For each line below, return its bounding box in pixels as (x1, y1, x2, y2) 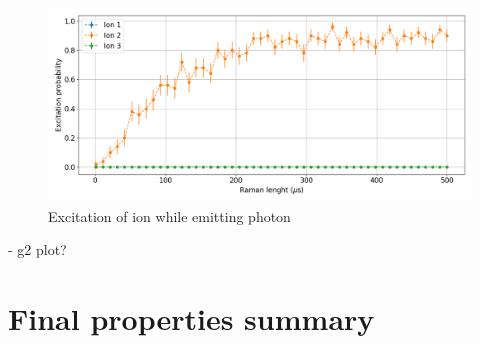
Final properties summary (8, 298, 375, 339)
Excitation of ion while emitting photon (48, 205, 291, 226)
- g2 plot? (8, 239, 67, 260)
